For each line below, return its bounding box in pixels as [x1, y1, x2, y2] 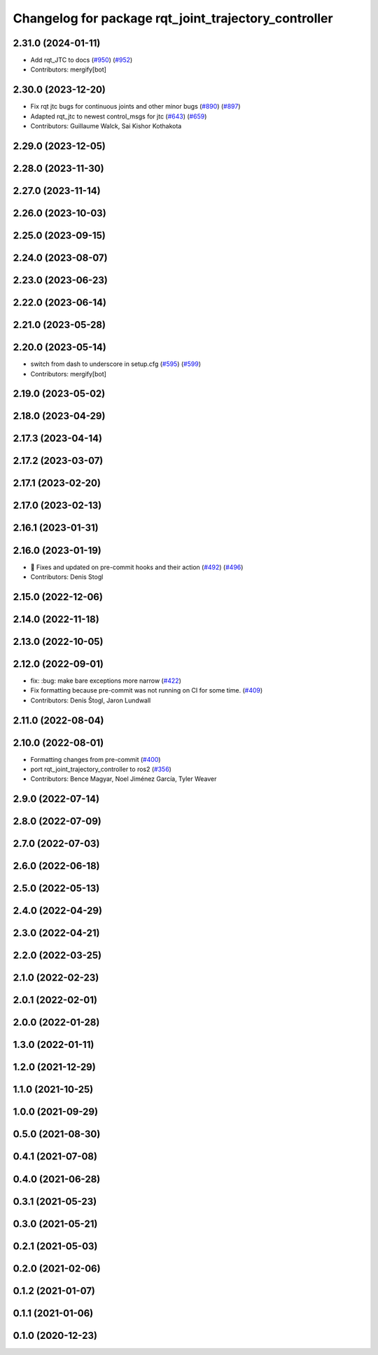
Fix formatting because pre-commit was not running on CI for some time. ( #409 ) [30, 686, 263, 695]
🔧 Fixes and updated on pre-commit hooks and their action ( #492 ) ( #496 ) [30, 563, 244, 571]
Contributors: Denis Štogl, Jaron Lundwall [30, 696, 151, 704]
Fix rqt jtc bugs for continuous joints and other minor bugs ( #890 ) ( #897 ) [30, 102, 241, 111]
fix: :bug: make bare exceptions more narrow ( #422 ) [30, 676, 182, 685]
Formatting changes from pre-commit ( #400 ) [30, 755, 161, 763]
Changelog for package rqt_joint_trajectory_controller [13, 11, 333, 26]
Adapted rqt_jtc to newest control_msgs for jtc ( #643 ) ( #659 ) [30, 112, 207, 121]
